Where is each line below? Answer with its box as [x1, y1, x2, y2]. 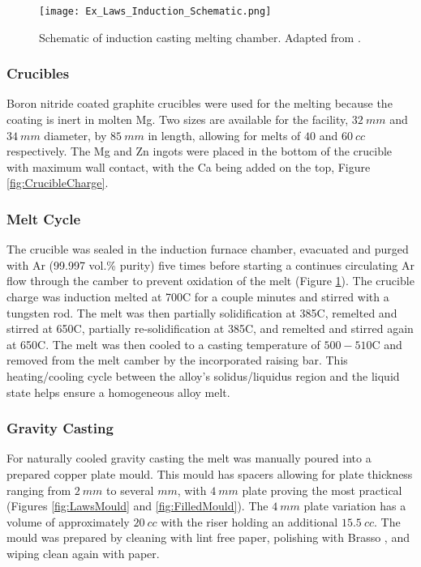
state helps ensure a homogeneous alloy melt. [6, 383, 230, 400]
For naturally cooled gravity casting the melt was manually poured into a [6, 450, 372, 467]
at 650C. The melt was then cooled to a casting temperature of [6, 335, 320, 352]
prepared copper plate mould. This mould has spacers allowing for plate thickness [6, 466, 413, 482]
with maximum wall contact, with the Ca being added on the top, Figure [6, 158, 371, 175]
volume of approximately [6, 513, 130, 530]
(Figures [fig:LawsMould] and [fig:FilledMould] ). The [6, 497, 268, 514]
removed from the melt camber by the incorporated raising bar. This [6, 352, 348, 369]
